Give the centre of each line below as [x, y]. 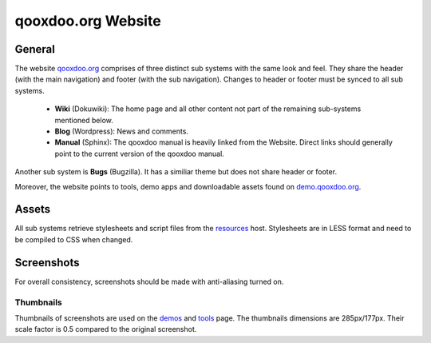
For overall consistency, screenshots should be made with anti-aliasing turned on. [149, 281]
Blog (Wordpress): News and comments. [122, 131]
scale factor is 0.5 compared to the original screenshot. [106, 329]
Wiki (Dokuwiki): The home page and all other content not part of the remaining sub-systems [208, 109]
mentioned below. [84, 120]
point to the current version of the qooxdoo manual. [140, 154]
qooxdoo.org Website [88, 21]
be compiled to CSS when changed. [74, 239]
